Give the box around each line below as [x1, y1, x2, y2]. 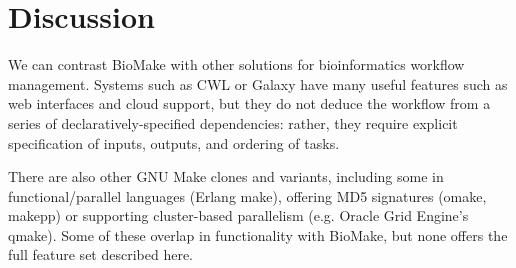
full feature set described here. [8, 244, 193, 265]
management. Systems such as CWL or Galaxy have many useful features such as [8, 73, 508, 94]
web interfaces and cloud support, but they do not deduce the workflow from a [8, 93, 491, 114]
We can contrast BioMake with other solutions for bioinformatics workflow [8, 54, 465, 75]
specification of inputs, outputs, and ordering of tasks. [8, 132, 340, 153]
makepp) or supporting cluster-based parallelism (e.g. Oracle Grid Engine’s [8, 205, 469, 226]
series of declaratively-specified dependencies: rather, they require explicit [8, 112, 458, 133]
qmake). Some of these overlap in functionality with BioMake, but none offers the [8, 224, 508, 245]
